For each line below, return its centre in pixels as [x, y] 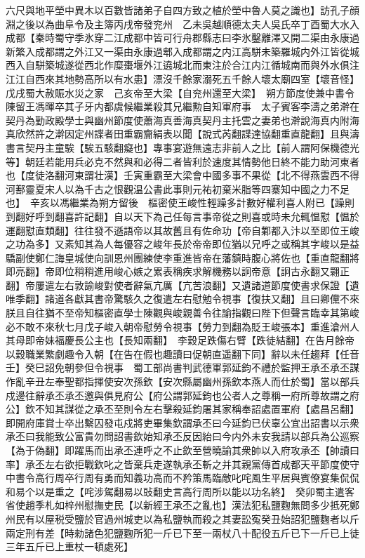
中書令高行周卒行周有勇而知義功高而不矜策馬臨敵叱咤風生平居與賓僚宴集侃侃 [182, 478]
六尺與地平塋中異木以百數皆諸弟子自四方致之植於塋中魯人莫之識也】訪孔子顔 [182, 10]
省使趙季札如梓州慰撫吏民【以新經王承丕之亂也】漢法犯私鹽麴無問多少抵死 [178, 505]
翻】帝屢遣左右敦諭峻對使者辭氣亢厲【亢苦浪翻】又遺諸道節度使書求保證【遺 [182, 285]
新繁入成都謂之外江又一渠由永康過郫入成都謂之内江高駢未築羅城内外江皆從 [178, 51]
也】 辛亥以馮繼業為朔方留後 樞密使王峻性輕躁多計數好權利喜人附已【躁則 [180, 202]
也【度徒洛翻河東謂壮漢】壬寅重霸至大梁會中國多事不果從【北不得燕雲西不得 [182, 175]
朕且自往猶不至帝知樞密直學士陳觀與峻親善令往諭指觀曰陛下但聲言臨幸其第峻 [182, 313]
